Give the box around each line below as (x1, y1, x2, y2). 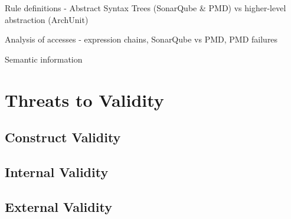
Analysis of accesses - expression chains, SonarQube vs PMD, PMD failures (5, 33, 278, 45)
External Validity (5, 197, 112, 215)
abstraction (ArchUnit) (5, 13, 89, 25)
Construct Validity (5, 128, 121, 146)
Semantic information (5, 53, 83, 65)
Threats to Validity (5, 87, 164, 112)
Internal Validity (5, 162, 109, 181)
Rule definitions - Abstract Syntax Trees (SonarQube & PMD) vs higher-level (5, 2, 286, 14)
